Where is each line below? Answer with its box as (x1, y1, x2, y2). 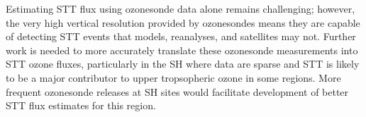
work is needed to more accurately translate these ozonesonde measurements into (6, 42, 358, 57)
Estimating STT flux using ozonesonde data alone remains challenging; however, (6, 1, 355, 16)
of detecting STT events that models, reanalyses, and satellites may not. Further (6, 29, 356, 44)
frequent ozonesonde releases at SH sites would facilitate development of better (6, 84, 349, 99)
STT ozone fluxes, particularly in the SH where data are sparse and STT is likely (6, 56, 360, 71)
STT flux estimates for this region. (6, 98, 156, 113)
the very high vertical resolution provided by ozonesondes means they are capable (6, 15, 360, 30)
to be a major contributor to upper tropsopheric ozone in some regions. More (6, 70, 341, 85)
